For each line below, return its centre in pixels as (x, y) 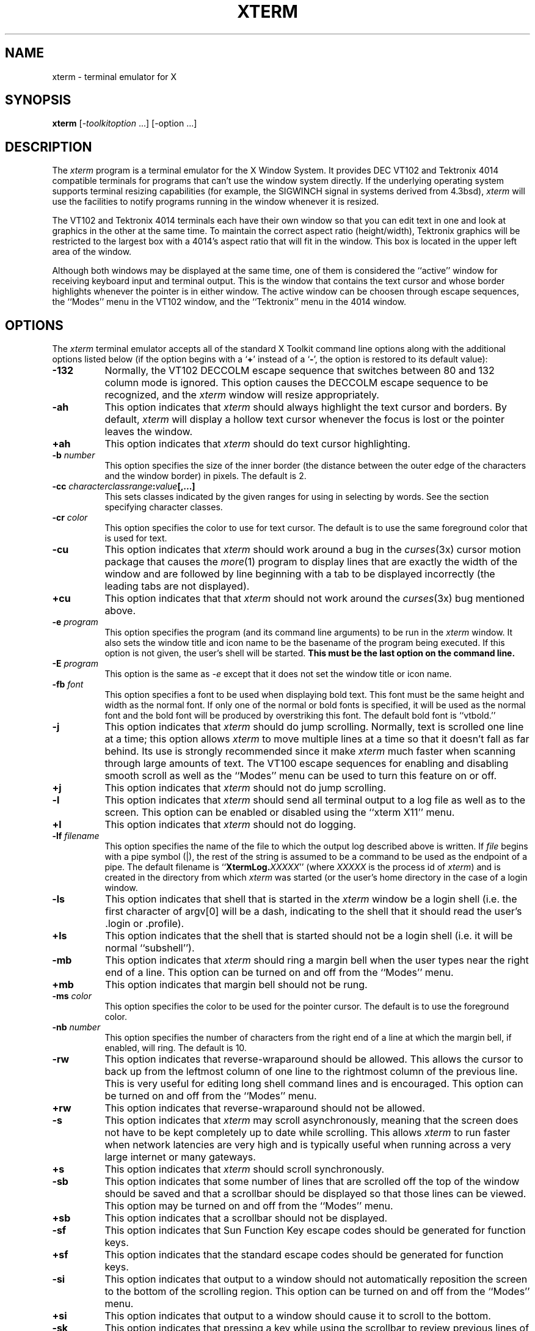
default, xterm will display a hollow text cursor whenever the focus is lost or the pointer (304, 420)
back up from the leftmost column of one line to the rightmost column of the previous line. (311, 1072)
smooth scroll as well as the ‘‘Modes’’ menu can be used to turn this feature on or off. (301, 776)
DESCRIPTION (49, 147)
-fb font (68, 684)
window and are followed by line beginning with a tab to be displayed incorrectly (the (300, 574)
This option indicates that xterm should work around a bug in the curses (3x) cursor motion (313, 550)
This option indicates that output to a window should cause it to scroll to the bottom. (298, 1316)
